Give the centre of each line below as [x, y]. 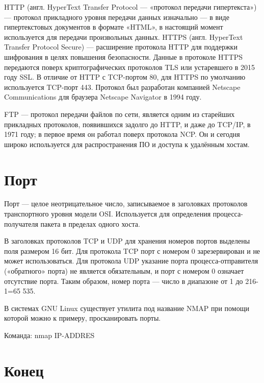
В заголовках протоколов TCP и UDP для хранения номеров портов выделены [127, 241]
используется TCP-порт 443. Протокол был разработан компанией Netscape [122, 87]
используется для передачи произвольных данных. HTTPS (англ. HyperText [124, 37]
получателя [21, 223]
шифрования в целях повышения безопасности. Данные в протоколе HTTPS [123, 56]
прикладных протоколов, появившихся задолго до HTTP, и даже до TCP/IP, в [127, 124]
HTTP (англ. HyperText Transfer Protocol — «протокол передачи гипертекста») [130, 7]
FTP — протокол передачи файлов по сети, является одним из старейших [120, 114]
